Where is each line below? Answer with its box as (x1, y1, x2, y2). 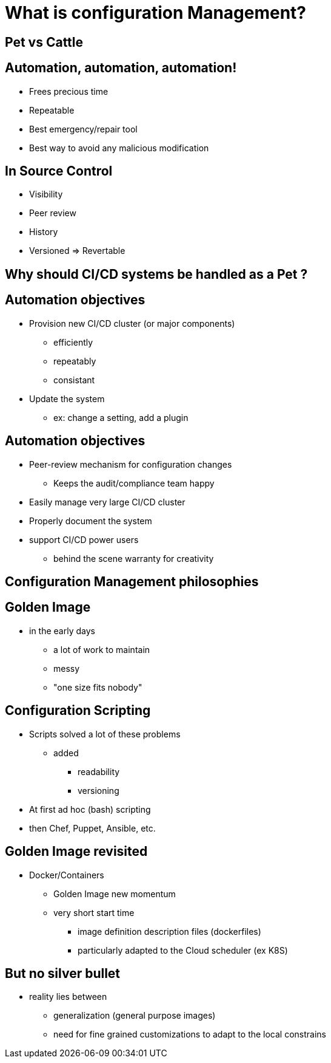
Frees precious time (29, 86, 109, 97)
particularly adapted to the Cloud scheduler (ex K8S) (78, 945, 288, 955)
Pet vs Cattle (5, 34, 84, 50)
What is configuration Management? (5, 2, 307, 23)
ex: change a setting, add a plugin (53, 412, 189, 423)
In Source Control (5, 163, 113, 179)
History (29, 227, 58, 238)
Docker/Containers (29, 869, 104, 880)
